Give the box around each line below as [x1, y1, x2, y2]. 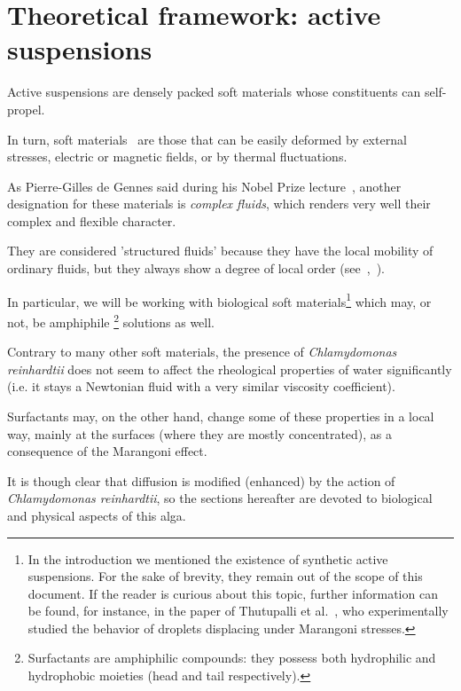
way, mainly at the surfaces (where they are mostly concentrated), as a [7, 424, 393, 443]
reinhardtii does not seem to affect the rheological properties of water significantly [7, 359, 452, 378]
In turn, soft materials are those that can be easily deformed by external [7, 130, 407, 148]
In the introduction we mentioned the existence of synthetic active [27, 549, 388, 568]
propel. [7, 99, 45, 118]
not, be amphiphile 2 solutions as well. [7, 310, 215, 331]
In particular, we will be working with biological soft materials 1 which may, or [7, 289, 432, 310]
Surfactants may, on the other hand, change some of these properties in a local [7, 406, 434, 425]
